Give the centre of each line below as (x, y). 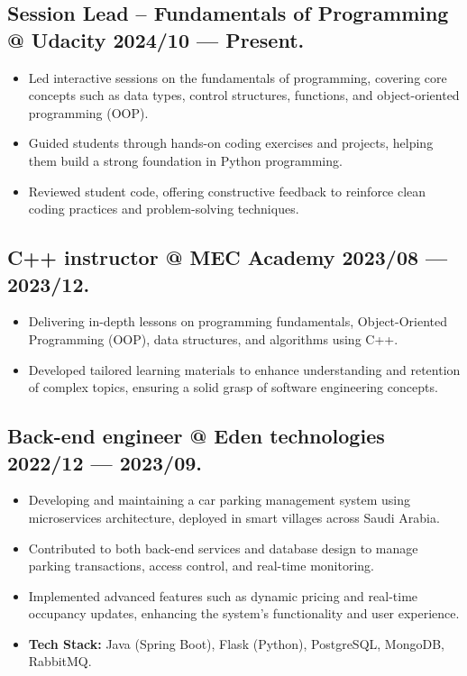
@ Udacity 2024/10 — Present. (156, 39)
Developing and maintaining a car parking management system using (220, 500)
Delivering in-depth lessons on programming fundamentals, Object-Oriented (238, 321)
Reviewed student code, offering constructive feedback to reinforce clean (227, 191)
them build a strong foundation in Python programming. (185, 160)
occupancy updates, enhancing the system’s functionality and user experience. (244, 613)
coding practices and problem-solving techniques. (164, 209)
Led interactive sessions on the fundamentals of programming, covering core (238, 77)
